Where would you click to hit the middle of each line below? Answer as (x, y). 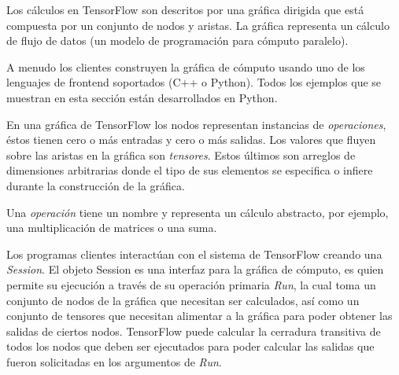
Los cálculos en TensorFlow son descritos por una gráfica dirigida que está (185, 9)
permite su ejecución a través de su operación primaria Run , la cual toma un (191, 284)
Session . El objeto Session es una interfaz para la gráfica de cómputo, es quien (195, 269)
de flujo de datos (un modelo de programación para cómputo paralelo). (177, 40)
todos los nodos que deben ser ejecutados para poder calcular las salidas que (190, 346)
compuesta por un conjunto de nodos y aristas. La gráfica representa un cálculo (198, 25)
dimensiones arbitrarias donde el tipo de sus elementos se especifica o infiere (190, 170)
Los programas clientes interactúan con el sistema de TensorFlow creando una (194, 254)
